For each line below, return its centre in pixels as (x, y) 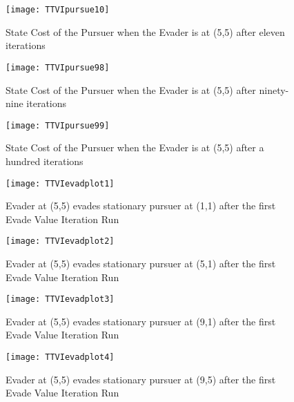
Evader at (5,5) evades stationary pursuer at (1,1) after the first (141, 205)
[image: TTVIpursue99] (58, 125)
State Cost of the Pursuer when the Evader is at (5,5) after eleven (145, 31)
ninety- (274, 89)
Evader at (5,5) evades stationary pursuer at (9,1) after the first (141, 321)
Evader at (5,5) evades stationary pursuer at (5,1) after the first (141, 264)
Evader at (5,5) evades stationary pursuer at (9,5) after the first (141, 379)
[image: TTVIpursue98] (58, 67)
